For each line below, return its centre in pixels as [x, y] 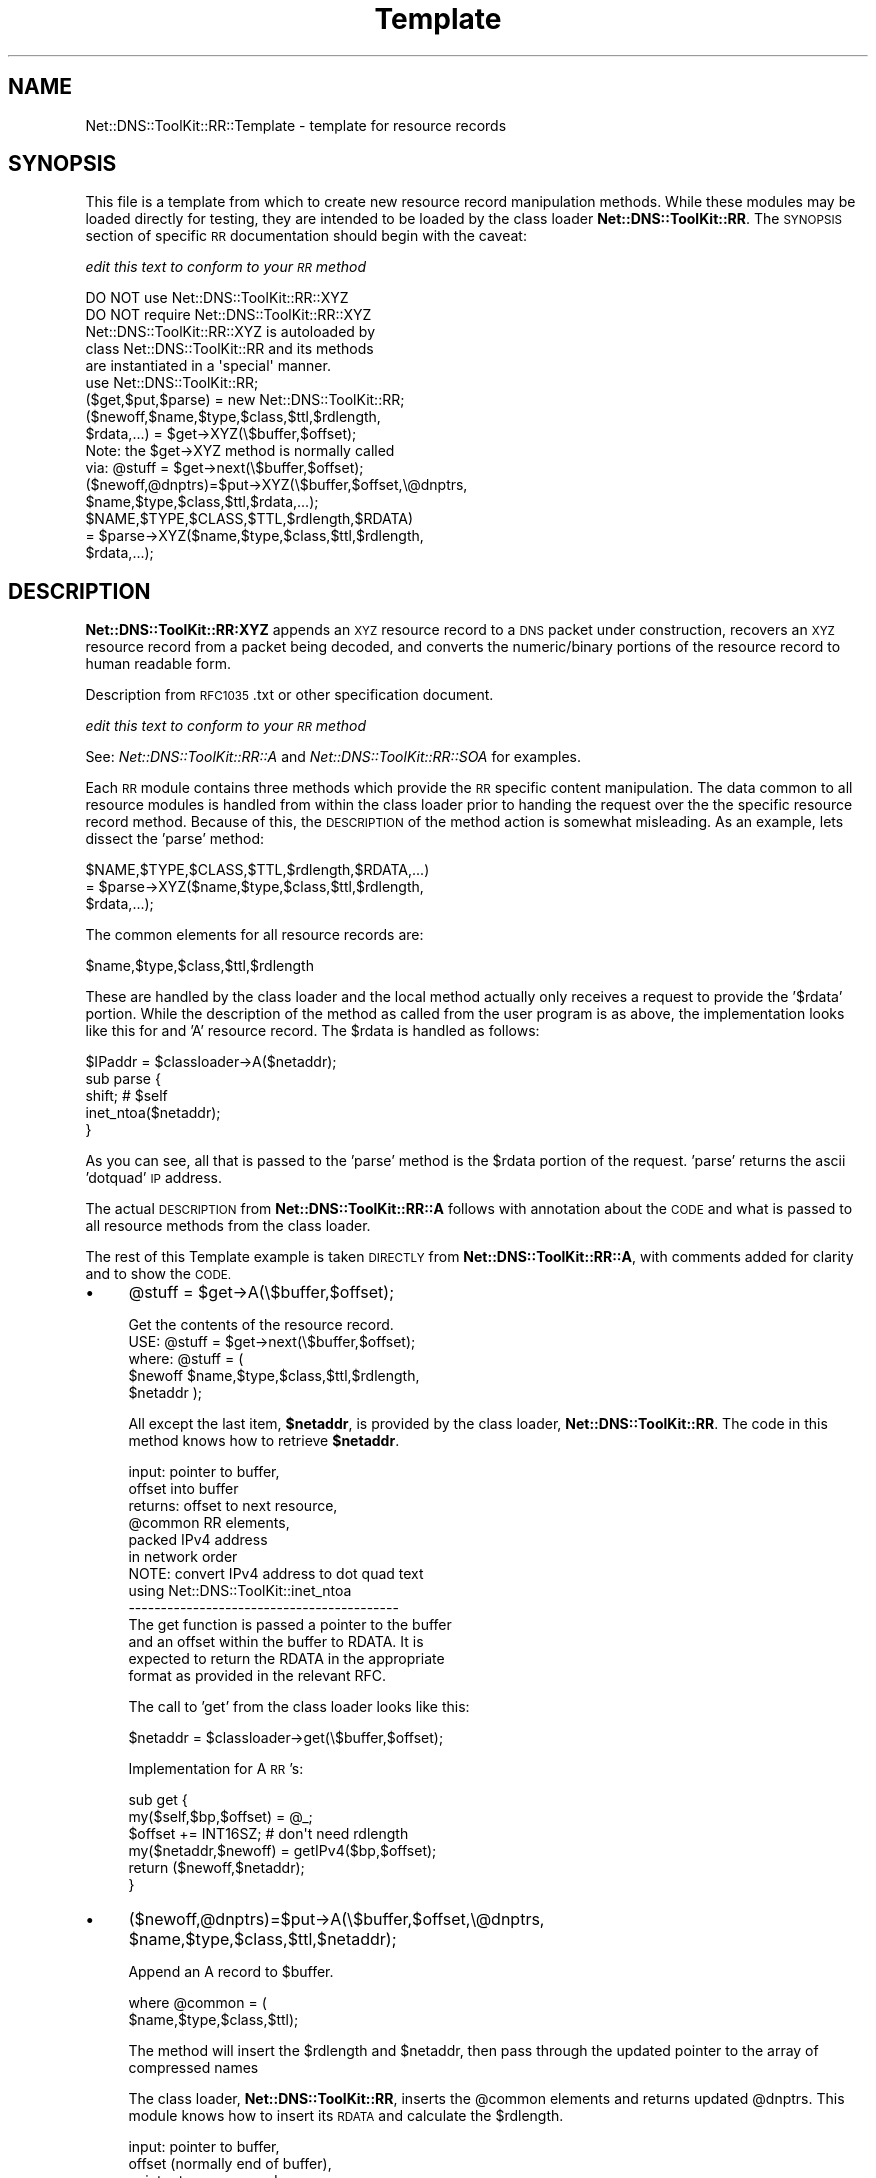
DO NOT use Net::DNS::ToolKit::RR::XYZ [217, 298]
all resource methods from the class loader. [228, 1226]
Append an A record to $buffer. [231, 1972]
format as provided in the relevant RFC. [257, 1676]
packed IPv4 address [198, 1540]
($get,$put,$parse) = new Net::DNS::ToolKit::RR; [245, 400]
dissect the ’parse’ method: [175, 839]
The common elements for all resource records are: [254, 935]
